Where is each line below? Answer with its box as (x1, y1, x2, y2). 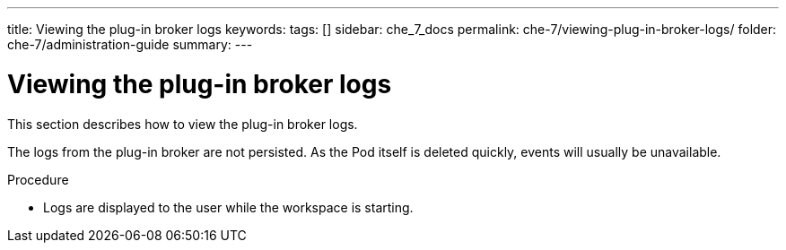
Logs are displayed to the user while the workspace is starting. (43, 199, 414, 215)
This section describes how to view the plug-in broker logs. (7, 116, 358, 132)
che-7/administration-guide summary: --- (7, 37, 253, 52)
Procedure (7, 171, 69, 187)
